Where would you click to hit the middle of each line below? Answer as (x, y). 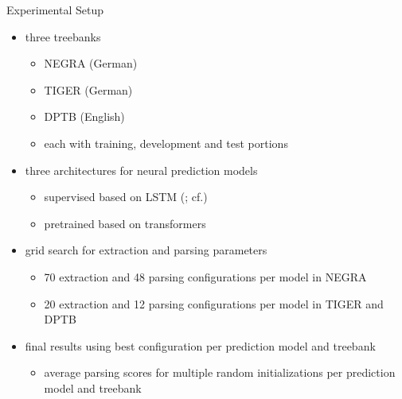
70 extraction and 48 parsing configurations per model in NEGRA (205, 276)
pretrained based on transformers (125, 223)
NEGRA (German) (91, 63)
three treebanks (63, 36)
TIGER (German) (88, 89)
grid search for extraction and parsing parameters (146, 250)
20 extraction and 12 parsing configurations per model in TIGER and (214, 303)
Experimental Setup (55, 10)
